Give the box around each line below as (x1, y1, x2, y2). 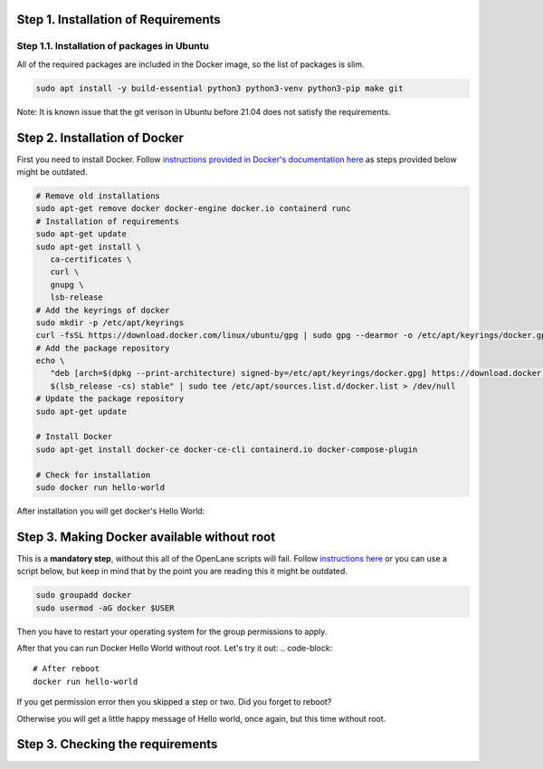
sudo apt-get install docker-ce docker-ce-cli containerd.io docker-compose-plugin (35, 444, 418, 455)
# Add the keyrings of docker (35, 304, 170, 315)
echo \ (35, 356, 65, 366)
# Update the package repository (35, 394, 185, 404)
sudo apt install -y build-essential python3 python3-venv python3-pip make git (35, 82, 404, 93)
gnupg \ (50, 279, 84, 290)
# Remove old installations (35, 191, 160, 201)
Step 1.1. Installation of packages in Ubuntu (16, 40, 210, 53)
